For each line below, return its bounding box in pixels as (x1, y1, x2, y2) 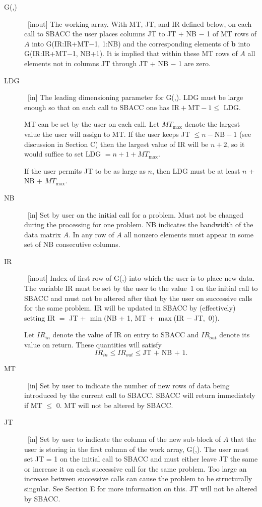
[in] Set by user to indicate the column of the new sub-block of (27, 434, 221, 444)
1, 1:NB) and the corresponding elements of (94, 38, 229, 48)
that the (231, 434, 256, 444)
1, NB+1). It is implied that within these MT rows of (72, 48, 238, 59)
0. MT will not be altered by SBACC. (56, 399, 173, 410)
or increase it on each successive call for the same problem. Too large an (24, 463, 247, 474)
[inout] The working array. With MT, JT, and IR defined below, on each (27, 18, 252, 29)
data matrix (24, 229, 61, 239)
